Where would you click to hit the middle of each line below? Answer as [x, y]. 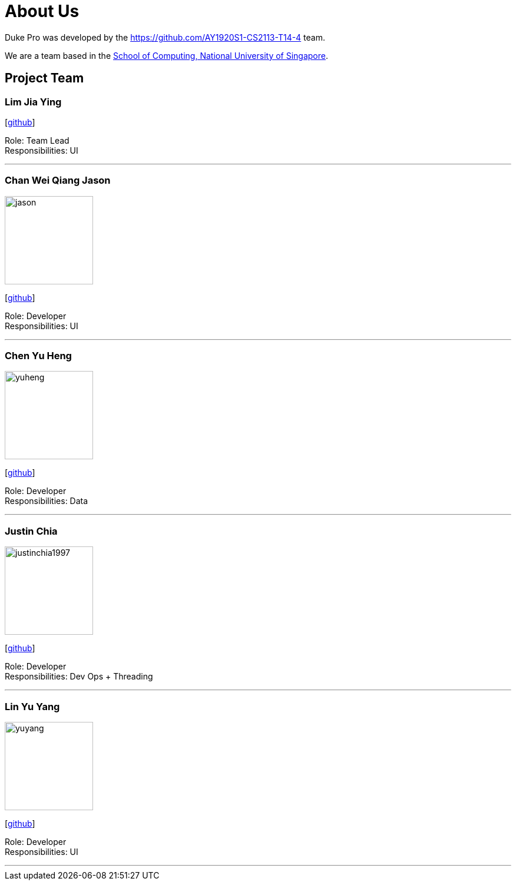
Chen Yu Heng [38, 356]
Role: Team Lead [37, 140]
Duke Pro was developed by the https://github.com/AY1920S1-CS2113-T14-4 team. [165, 37]
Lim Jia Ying [33, 102]
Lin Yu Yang [32, 706]
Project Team [44, 78]
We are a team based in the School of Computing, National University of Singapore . [167, 55]
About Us [42, 11]
